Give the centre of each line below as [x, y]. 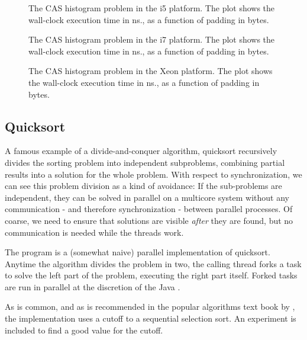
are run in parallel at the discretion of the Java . [93, 286]
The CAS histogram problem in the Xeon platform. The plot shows [151, 71]
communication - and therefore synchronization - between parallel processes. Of [149, 209]
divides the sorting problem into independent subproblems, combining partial [145, 162]
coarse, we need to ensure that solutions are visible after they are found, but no [149, 220]
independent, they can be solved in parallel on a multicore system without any [147, 197]
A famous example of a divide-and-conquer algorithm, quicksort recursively [141, 151]
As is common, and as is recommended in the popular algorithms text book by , [150, 307]
